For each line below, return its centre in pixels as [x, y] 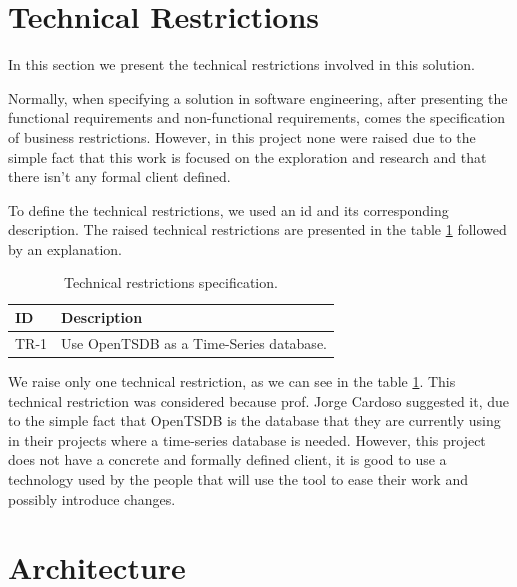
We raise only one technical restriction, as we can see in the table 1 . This [232, 381]
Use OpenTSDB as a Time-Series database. [194, 342]
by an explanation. [65, 248]
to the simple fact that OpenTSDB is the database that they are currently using [254, 420]
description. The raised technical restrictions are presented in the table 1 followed [257, 229]
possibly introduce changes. [92, 498]
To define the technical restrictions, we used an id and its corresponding [228, 209]
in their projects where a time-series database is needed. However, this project [247, 439]
